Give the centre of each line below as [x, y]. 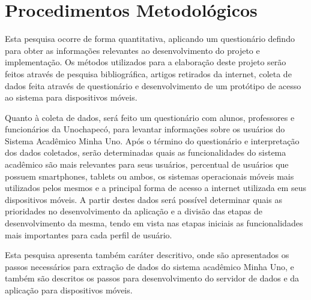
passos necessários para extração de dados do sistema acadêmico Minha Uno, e [149, 266]
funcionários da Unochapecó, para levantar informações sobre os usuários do [145, 129]
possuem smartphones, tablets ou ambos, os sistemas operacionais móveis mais [149, 176]
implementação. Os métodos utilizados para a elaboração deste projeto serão [146, 62]
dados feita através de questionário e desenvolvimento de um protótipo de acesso [153, 85]
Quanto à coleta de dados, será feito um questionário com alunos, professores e [150, 117]
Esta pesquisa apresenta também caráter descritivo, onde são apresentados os [147, 255]
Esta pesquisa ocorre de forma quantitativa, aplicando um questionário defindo [150, 39]
